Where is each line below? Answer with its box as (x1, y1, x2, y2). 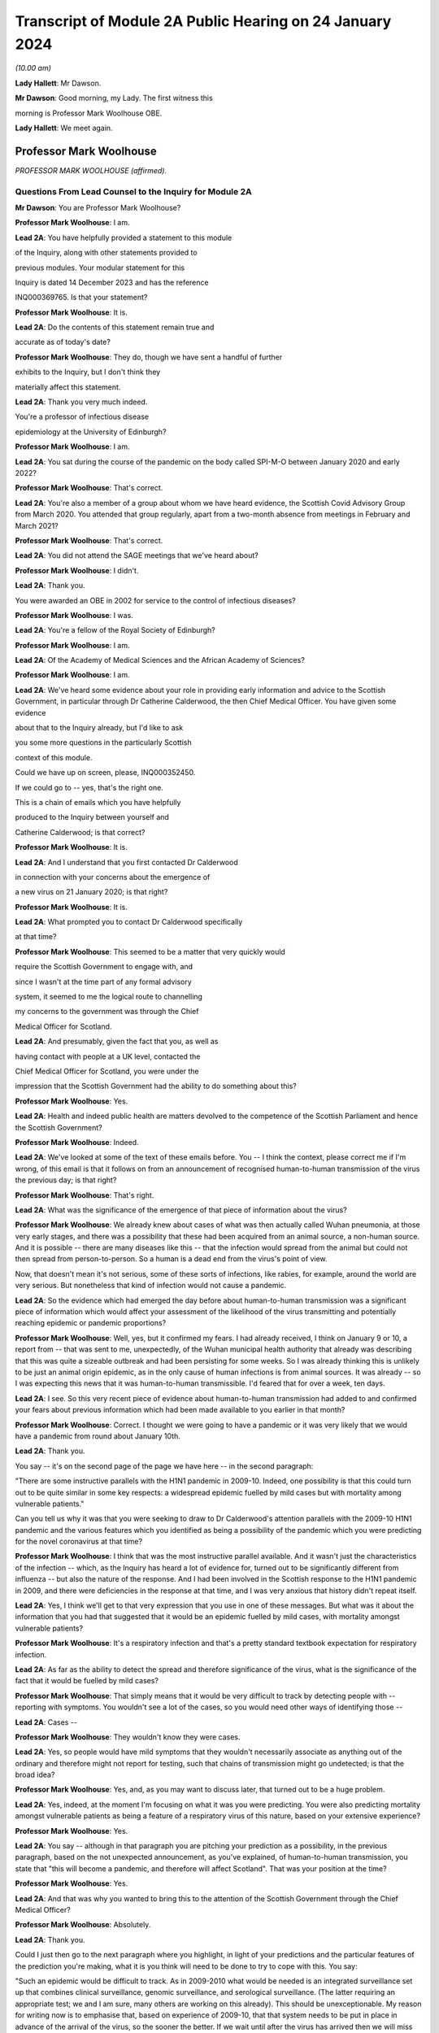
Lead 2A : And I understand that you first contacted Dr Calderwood (15, 857, 239, 867)
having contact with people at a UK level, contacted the (15, 1051, 201, 1061)
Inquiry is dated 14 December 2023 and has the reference (15, 277, 209, 287)
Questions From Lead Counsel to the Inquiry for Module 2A (15, 185, 252, 197)
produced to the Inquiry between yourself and (15, 812, 170, 822)
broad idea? (15, 1770, 55, 1780)
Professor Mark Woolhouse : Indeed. (15, 1137, 139, 1147)
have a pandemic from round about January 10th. (15, 1431, 180, 1441)
